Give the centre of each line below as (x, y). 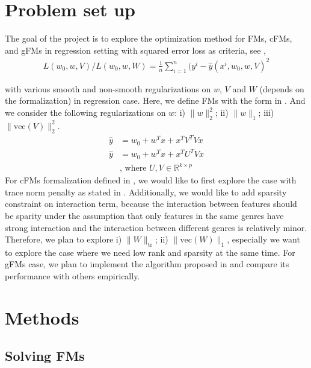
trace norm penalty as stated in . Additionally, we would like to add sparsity (146, 192)
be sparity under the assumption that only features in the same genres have (144, 215)
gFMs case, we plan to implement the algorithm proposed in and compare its (147, 264)
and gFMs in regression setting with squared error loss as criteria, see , (135, 50)
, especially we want (263, 239)
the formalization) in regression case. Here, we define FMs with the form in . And (155, 100)
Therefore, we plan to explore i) (63, 239)
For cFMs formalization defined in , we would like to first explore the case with (151, 180)
